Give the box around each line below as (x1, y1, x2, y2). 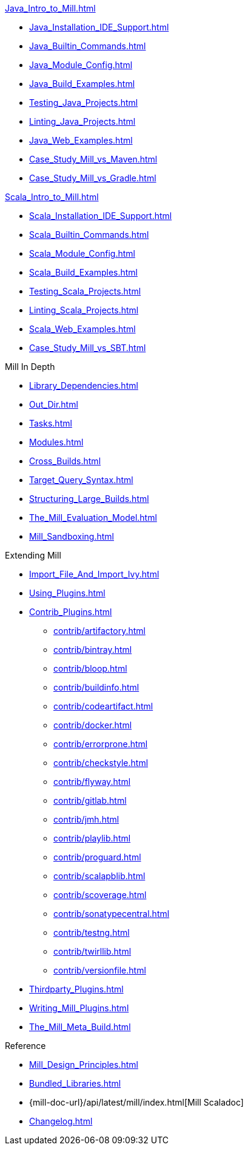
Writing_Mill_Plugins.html (29, 1003, 129, 1013)
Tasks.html (29, 418, 72, 428)
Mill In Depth (5, 361, 55, 372)
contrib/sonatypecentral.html (53, 908, 170, 919)
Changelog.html (29, 1116, 93, 1126)
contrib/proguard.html (53, 852, 141, 862)
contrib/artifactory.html (53, 626, 146, 636)
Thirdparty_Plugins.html (29, 984, 124, 994)
